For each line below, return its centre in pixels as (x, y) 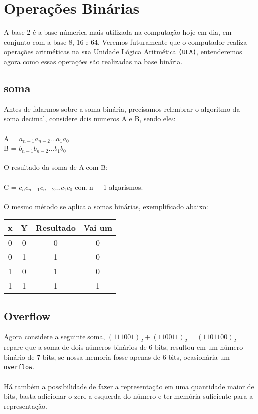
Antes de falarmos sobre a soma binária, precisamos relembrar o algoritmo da (122, 109)
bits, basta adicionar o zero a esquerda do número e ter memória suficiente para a (129, 396)
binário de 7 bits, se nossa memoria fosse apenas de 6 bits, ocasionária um (117, 357)
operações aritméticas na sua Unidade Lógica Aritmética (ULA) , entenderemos (123, 51)
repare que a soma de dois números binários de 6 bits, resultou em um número (124, 347)
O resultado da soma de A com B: (56, 167)
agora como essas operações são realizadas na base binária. (93, 61)
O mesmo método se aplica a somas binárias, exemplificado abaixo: (106, 206)
